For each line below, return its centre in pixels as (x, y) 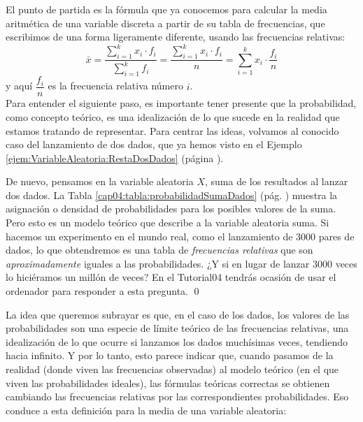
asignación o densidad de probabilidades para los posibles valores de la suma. (171, 209)
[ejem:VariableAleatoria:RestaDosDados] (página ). (115, 158)
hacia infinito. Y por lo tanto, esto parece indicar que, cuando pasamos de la (170, 355)
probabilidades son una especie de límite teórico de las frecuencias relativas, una (177, 328)
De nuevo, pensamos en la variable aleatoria (100, 181)
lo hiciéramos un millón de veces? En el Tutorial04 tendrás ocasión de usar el (171, 277)
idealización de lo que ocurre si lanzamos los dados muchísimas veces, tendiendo (177, 341)
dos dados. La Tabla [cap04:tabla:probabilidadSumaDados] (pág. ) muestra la (172, 195)
